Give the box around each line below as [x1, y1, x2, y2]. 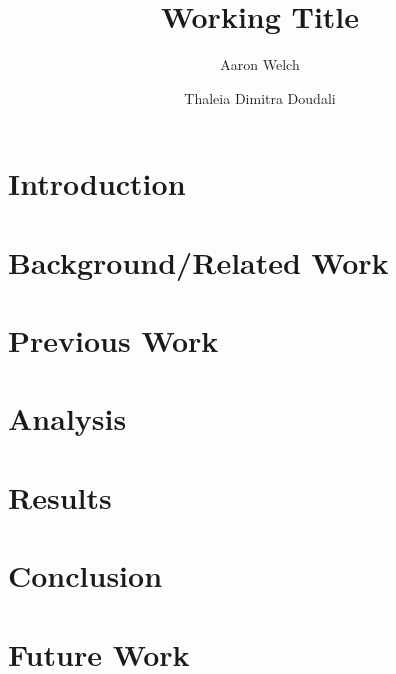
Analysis [8, 398, 127, 439]
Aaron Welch [220, 54, 300, 75]
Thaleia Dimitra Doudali [184, 87, 336, 108]
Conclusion [8, 555, 163, 596]
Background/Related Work [8, 241, 389, 282]
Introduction [8, 163, 186, 204]
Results [8, 476, 112, 517]
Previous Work [8, 320, 219, 361]
